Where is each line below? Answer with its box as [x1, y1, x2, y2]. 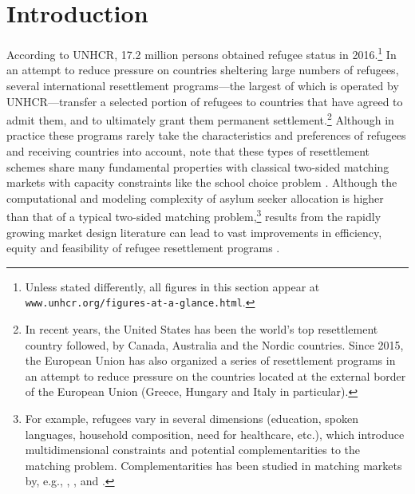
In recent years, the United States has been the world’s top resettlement [25, 321, 378, 338]
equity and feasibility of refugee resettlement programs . [6, 239, 280, 256]
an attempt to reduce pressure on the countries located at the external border [25, 367, 406, 384]
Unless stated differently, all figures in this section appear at [25, 278, 320, 294]
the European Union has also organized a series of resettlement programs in [25, 352, 396, 369]
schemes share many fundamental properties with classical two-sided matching [6, 158, 389, 175]
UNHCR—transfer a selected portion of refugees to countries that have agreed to [6, 93, 403, 109]
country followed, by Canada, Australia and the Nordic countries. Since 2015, [25, 336, 404, 353]
